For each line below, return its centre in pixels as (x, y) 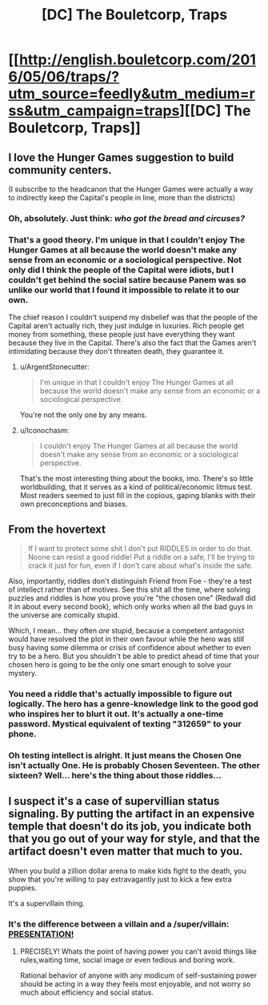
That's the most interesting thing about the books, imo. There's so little (136, 479)
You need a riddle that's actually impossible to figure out (120, 693)
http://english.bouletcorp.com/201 (137, 60)
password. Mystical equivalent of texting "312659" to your (125, 724)
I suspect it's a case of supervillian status (114, 801)
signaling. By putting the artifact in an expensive (132, 814)
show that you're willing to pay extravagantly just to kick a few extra (120, 879)
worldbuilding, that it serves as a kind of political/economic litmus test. (136, 487)
